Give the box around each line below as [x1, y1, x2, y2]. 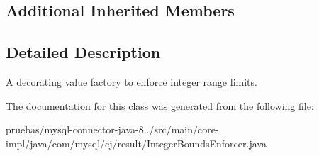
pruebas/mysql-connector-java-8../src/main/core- [6, 122, 219, 137]
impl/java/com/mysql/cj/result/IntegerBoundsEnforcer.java [6, 135, 267, 150]
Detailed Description [6, 41, 161, 63]
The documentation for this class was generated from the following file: [6, 98, 314, 113]
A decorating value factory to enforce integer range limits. [6, 74, 257, 89]
